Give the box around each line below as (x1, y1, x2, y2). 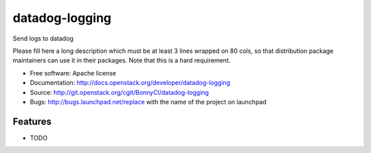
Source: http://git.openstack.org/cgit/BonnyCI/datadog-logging (30, 88, 210, 96)
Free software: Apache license (30, 69, 117, 77)
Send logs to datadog (12, 34, 74, 43)
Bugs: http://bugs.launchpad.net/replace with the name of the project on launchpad (30, 97, 267, 106)
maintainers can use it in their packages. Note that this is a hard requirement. (12, 56, 231, 64)
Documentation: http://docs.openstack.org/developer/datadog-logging (30, 79, 230, 87)
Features (12, 115, 52, 127)
